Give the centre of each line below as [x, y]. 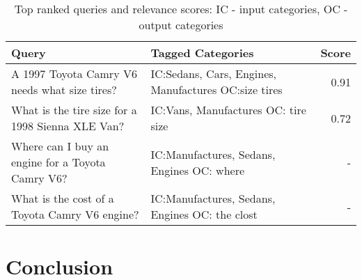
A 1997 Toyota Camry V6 [74, 73]
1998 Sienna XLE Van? [68, 126]
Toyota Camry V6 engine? [75, 214]
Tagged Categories [202, 53]
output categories [181, 25]
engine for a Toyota [58, 162]
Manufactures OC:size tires [217, 90]
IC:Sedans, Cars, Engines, [213, 73]
